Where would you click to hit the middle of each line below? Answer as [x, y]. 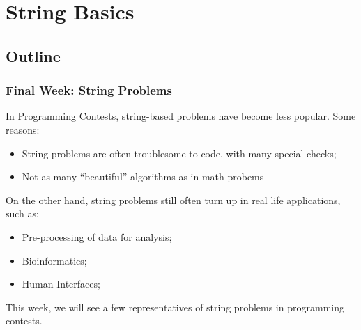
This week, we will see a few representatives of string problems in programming [175, 307]
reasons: [23, 129]
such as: [22, 213]
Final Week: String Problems [89, 90]
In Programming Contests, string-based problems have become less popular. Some [181, 116]
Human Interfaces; [61, 284]
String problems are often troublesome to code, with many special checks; [179, 153]
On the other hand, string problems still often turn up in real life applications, [173, 199]
